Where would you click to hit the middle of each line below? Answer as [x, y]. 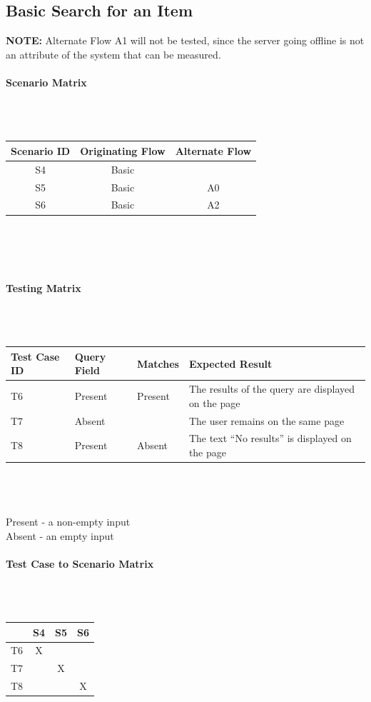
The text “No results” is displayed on [270, 438]
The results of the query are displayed [271, 389]
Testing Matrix [44, 287]
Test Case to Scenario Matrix [80, 563]
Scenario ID [41, 150]
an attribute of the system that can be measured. [113, 54]
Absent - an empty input [60, 535]
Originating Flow [123, 150]
